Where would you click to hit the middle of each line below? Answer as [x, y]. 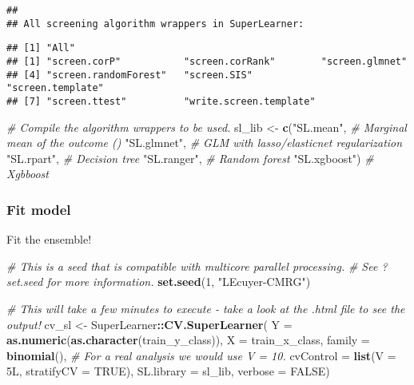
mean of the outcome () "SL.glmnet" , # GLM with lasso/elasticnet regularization [205, 143]
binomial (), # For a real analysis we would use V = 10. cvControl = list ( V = [201, 355]
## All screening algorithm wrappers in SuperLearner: [155, 24]
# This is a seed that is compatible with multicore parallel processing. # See [192, 266]
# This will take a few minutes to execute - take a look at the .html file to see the [206, 308]
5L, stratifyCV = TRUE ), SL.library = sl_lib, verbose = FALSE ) [168, 371]
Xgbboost [28, 174]
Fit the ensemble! [49, 239]
